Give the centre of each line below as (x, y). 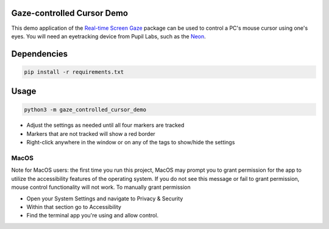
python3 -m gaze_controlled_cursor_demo (85, 109)
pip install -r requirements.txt (74, 72)
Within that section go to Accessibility (74, 206)
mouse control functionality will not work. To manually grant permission (101, 187)
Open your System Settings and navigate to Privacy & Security (105, 199)
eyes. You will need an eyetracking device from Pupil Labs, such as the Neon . (109, 36)
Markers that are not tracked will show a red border (91, 133)
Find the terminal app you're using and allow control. (92, 216)
